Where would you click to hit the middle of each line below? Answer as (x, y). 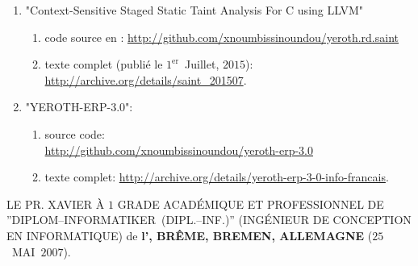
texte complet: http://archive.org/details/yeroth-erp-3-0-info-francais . (217, 177)
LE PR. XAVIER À (56, 204)
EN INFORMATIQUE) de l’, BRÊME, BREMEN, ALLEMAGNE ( (190, 235)
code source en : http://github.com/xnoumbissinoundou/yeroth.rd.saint (222, 37)
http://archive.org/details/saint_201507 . (146, 79)
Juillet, (202, 64)
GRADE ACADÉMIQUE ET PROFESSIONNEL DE (251, 204)
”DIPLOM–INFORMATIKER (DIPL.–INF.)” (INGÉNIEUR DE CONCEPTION (209, 220)
